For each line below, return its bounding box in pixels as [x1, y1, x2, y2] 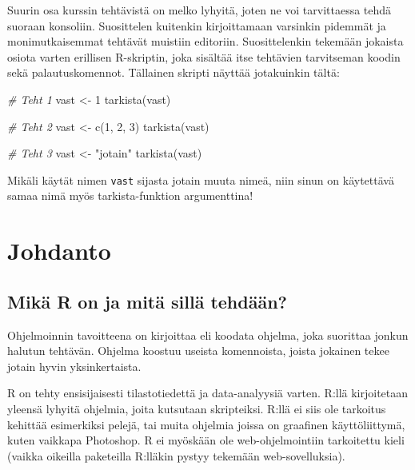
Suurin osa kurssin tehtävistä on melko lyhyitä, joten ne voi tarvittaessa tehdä [7, 2, 392, 18]
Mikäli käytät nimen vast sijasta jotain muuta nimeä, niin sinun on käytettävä [7, 171, 394, 188]
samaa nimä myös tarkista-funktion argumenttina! [7, 187, 253, 204]
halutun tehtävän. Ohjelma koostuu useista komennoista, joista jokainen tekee [7, 342, 389, 359]
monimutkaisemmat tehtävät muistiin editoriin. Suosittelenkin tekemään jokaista [7, 33, 404, 50]
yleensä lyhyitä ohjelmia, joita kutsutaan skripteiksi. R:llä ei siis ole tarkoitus [7, 400, 386, 416]
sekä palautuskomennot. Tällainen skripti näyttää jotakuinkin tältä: [7, 64, 340, 81]
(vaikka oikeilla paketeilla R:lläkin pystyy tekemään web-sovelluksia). [7, 447, 345, 464]
